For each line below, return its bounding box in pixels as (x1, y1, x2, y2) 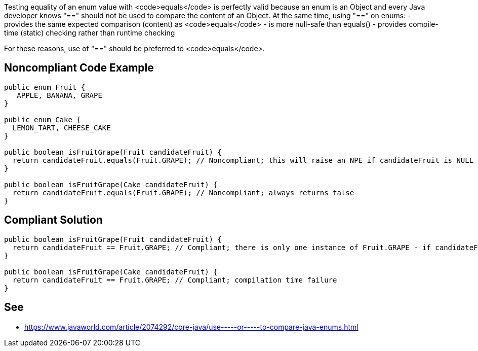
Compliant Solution (4, 214, 103, 227)
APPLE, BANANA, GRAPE (17, 91, 102, 99)
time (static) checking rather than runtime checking (4, 28, 175, 37)
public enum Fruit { (4, 83, 86, 91)
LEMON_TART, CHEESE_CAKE (12, 123, 111, 132)
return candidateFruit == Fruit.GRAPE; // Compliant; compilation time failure (12, 275, 337, 284)
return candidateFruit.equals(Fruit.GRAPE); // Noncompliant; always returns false (12, 188, 354, 197)
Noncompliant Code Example (4, 61, 154, 75)
